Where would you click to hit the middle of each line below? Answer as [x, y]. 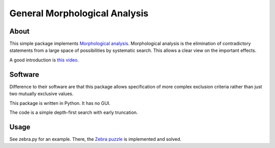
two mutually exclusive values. [42, 94]
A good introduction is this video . [44, 60]
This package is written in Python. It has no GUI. [60, 103]
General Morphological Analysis [79, 13]
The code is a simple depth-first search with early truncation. [74, 112]
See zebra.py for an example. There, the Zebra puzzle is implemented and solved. [95, 139]
